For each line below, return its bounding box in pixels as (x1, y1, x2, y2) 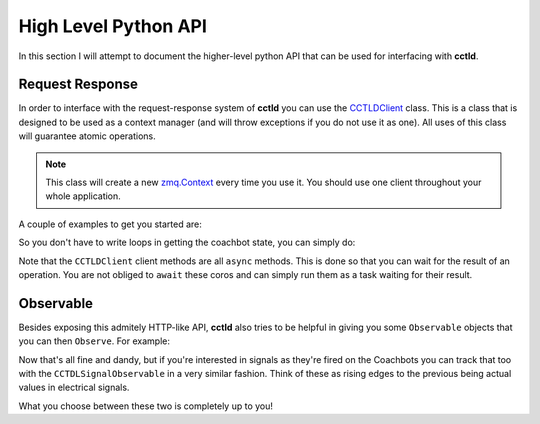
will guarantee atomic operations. (18, 130, 157, 142)
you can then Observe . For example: (18, 335, 170, 347)
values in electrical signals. (18, 381, 130, 394)
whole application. (45, 190, 122, 202)
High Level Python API (18, 15, 207, 37)
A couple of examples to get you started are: (18, 218, 202, 230)
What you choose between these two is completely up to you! (18, 400, 274, 412)
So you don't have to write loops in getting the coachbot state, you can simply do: (18, 236, 356, 249)
